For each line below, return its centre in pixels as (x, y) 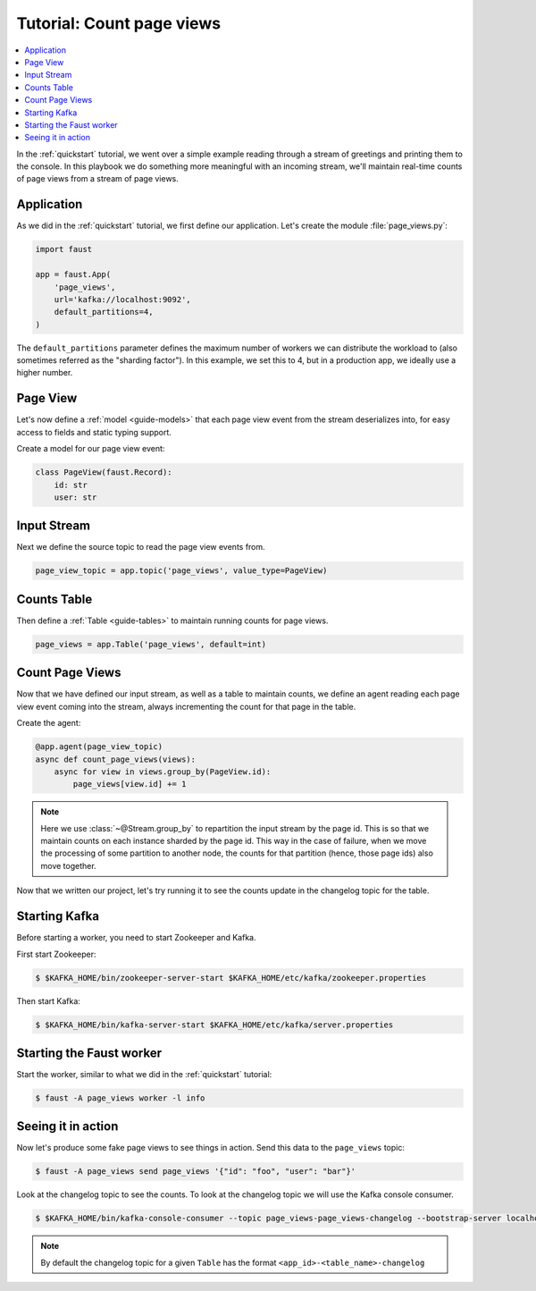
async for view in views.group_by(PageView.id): (163, 772)
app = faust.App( (73, 274)
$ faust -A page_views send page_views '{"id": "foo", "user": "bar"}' (196, 1172)
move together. (69, 865)
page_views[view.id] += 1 (130, 784)
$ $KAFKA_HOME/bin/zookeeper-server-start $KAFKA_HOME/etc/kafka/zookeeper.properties (231, 978)
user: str (75, 497)
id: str (71, 485)
